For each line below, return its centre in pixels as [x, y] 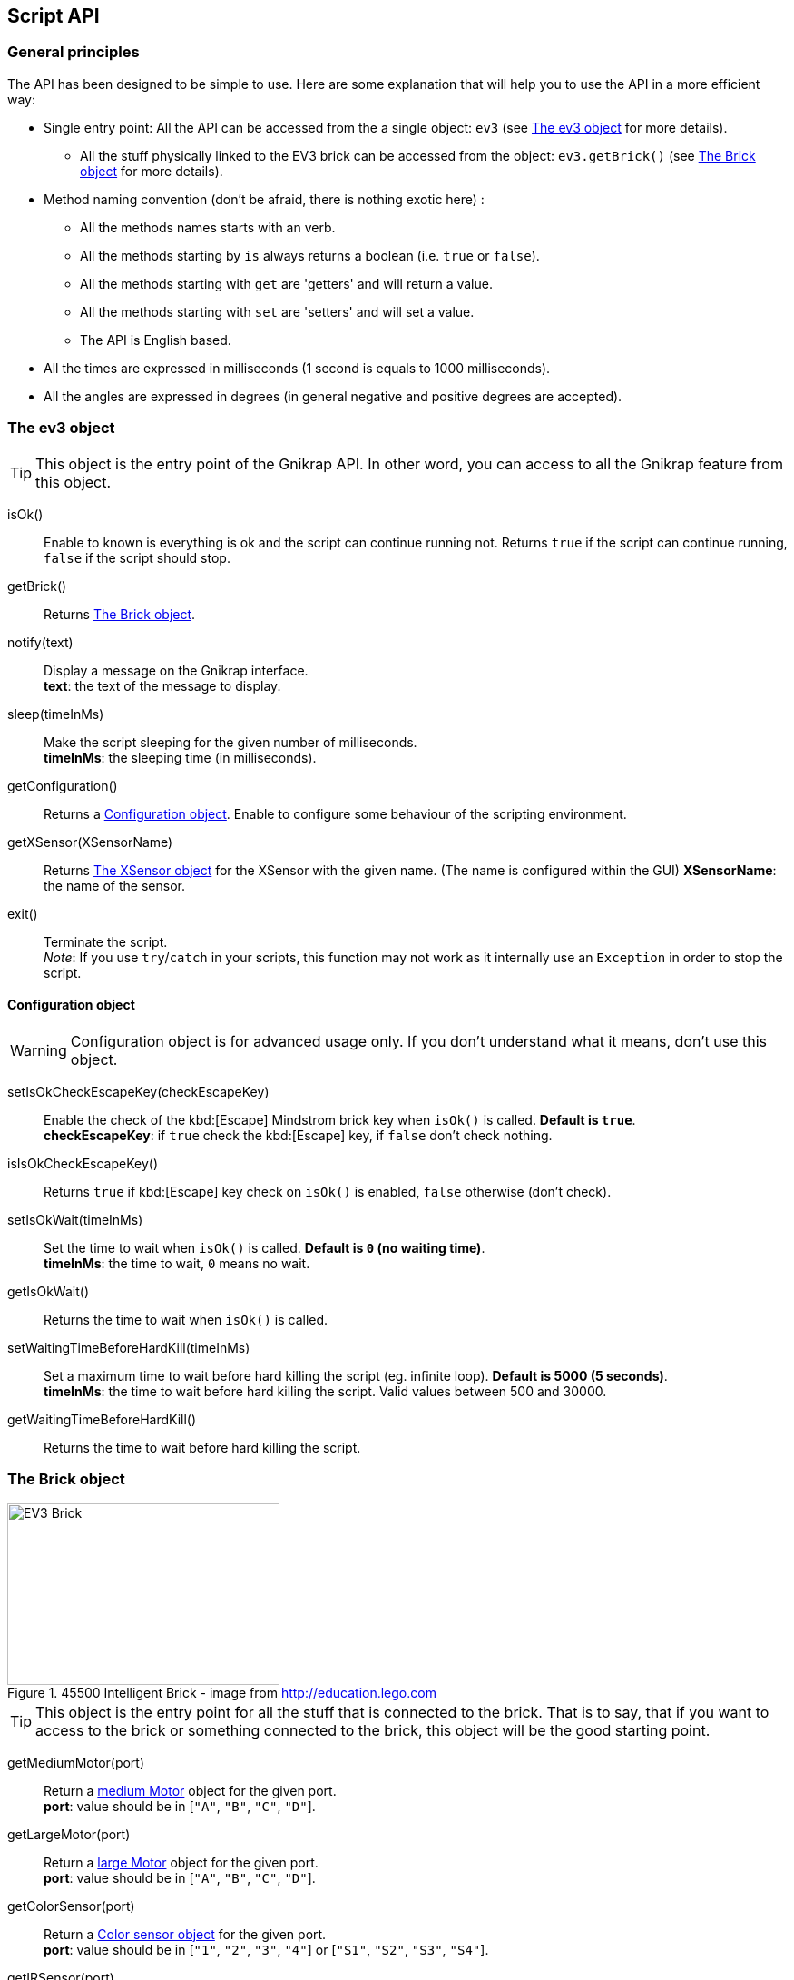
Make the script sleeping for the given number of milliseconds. [230, 742]
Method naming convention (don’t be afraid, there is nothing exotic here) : [264, 199]
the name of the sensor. [114, 885]
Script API [54, 16]
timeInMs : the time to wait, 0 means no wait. [177, 1263]
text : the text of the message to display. [162, 685]
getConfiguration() [63, 785]
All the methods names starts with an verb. [208, 227]
